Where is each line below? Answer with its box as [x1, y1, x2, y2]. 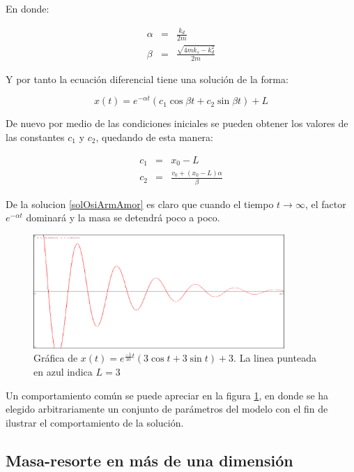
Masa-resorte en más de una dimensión [6, 449, 293, 471]
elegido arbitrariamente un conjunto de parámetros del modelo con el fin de [6, 401, 328, 416]
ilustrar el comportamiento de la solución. [6, 415, 184, 429]
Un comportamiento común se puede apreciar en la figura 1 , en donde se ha [6, 388, 329, 402]
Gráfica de [33, 351, 78, 365]
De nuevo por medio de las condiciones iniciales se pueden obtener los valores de [6, 116, 348, 131]
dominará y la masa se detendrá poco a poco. [26, 210, 220, 225]
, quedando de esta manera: [95, 130, 213, 144]
